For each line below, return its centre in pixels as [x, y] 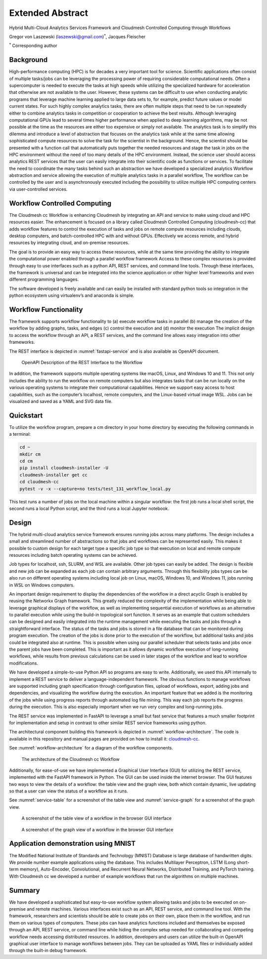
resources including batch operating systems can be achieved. [73, 555]
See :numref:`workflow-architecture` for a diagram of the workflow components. [91, 748]
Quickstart [26, 415]
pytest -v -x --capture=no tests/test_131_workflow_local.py [95, 489]
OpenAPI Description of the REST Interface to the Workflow [82, 362]
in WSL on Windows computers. [42, 585]
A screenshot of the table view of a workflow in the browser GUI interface [96, 818]
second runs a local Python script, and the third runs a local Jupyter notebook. [89, 508]
